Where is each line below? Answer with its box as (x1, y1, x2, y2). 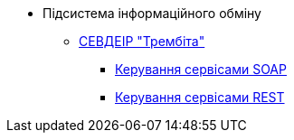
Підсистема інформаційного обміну (43, 5, 261, 21)
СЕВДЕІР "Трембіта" (79, 33, 205, 49)
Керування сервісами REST (115, 89, 285, 105)
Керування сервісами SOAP (115, 61, 287, 77)
